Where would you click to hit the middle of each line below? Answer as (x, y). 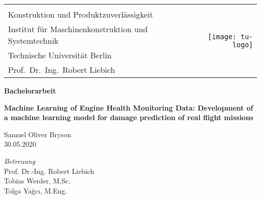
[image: (222, 36)
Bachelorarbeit (30, 90)
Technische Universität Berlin (60, 55)
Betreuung (20, 161)
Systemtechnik (33, 40)
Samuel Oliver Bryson (38, 134)
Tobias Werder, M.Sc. (37, 181)
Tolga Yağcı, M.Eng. (36, 190)
